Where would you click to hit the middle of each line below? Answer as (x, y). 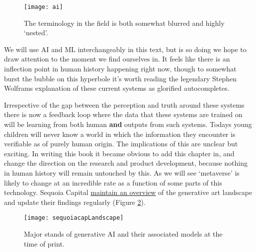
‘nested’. (36, 32)
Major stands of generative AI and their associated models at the (123, 234)
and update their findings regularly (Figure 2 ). (75, 202)
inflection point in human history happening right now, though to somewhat (120, 69)
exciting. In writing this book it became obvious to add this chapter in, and (119, 153)
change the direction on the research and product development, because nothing (126, 163)
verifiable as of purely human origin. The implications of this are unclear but (121, 144)
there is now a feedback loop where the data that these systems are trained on (123, 114)
